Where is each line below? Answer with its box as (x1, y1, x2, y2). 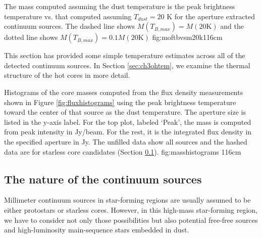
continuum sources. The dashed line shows (4, 21, 135, 31)
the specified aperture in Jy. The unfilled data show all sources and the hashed (4, 136, 247, 147)
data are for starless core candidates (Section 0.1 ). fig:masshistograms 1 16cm (4, 146, 241, 157)
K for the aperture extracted (167, 11, 255, 21)
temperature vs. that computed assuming (4, 11, 132, 21)
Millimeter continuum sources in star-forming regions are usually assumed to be (4, 195, 251, 205)
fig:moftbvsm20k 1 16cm (152, 32, 223, 42)
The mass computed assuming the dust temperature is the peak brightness (4, 1, 235, 11)
